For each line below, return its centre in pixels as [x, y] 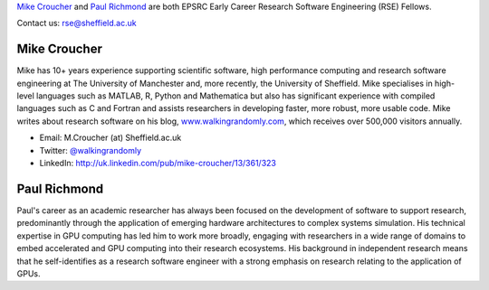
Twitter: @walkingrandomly [91, 150]
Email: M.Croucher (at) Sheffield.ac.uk [110, 138]
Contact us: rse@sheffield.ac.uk [77, 23]
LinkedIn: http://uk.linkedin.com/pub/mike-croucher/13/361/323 [158, 164]
